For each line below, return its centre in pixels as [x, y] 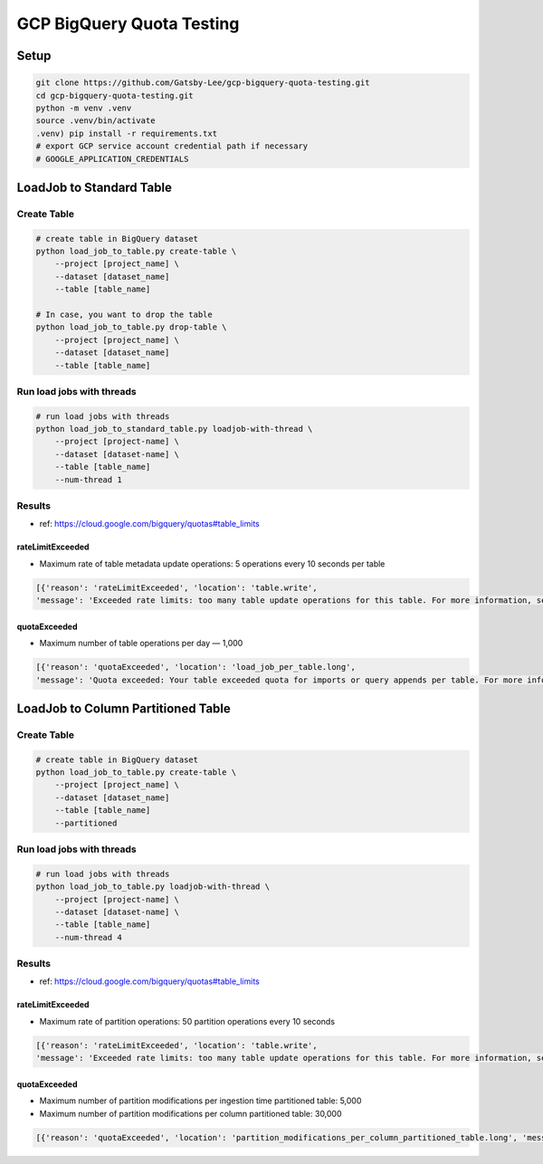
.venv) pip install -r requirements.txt [126, 133]
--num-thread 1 [88, 479]
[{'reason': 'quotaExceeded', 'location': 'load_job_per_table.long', [196, 667]
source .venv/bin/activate [95, 121]
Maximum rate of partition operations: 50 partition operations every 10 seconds [187, 1021]
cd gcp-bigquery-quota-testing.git [114, 95]
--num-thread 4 [88, 937]
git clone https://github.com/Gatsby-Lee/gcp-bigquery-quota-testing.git [203, 83]
